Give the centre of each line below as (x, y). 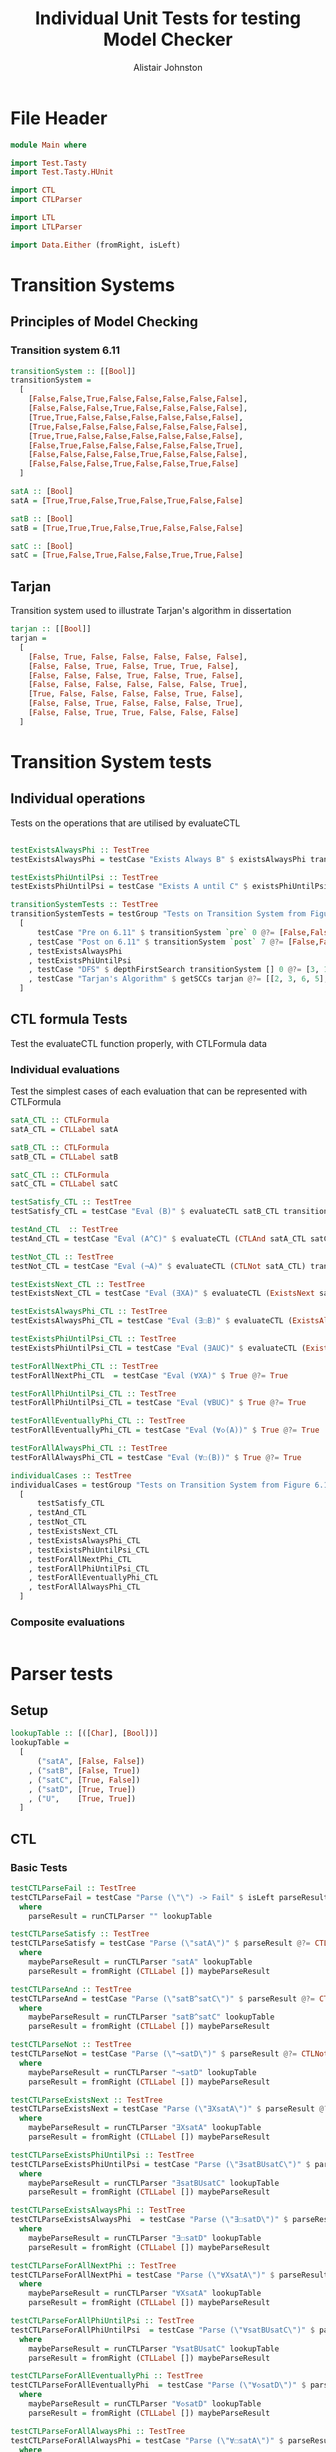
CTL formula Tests (69, 1019)
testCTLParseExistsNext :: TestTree (86, 2100)
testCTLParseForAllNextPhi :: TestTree (93, 2265)
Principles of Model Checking (104, 322)
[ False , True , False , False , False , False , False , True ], (136, 445)
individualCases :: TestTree (71, 1475)
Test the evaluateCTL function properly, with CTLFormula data (139, 1043)
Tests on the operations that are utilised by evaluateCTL (125, 823)
